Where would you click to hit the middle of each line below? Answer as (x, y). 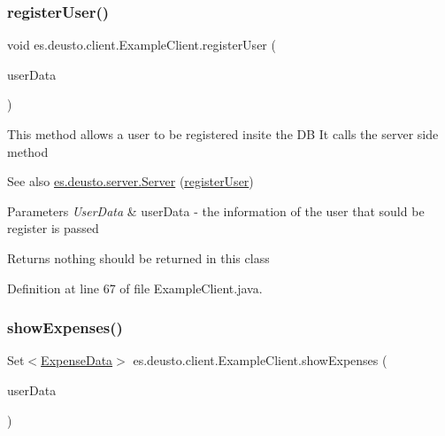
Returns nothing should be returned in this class (138, 257)
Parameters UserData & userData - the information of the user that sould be (216, 210)
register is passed (53, 228)
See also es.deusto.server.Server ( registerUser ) (130, 181)
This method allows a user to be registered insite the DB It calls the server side (223, 134)
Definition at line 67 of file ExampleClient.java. (135, 288)
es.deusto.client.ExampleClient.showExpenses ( (260, 360)
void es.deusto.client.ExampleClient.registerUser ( (142, 45)
